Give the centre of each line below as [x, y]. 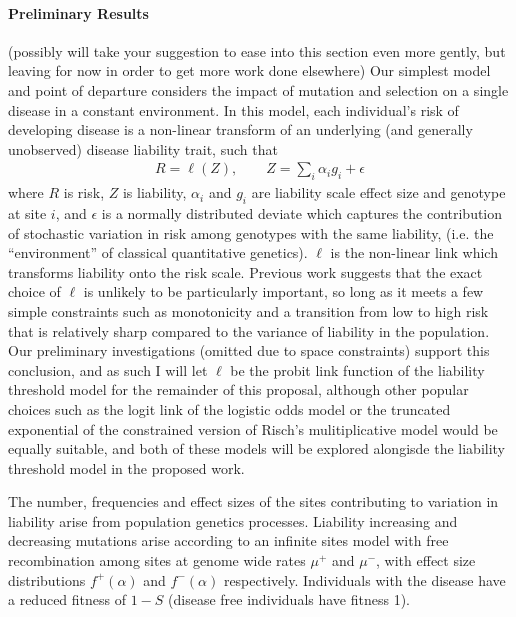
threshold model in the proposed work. [126, 467]
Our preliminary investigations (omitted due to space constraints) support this [249, 350]
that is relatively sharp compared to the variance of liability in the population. [249, 330]
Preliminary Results [78, 12]
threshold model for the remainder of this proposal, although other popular [238, 389]
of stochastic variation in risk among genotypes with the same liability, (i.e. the [251, 232]
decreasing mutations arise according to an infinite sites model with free [228, 540]
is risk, [84, 192]
